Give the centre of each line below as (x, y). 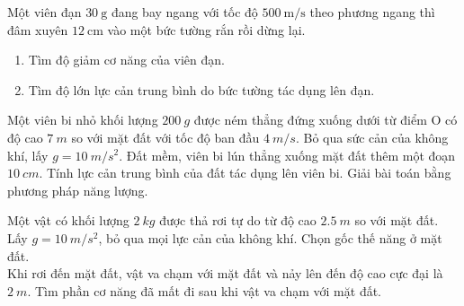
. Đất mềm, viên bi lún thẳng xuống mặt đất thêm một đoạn (287, 155)
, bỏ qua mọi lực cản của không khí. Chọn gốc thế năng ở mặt (270, 237)
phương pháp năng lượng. (78, 190)
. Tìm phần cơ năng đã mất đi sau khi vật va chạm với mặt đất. (204, 290)
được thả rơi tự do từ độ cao (238, 220)
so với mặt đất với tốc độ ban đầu (165, 137)
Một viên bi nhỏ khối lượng (83, 120)
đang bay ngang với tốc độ (184, 12)
